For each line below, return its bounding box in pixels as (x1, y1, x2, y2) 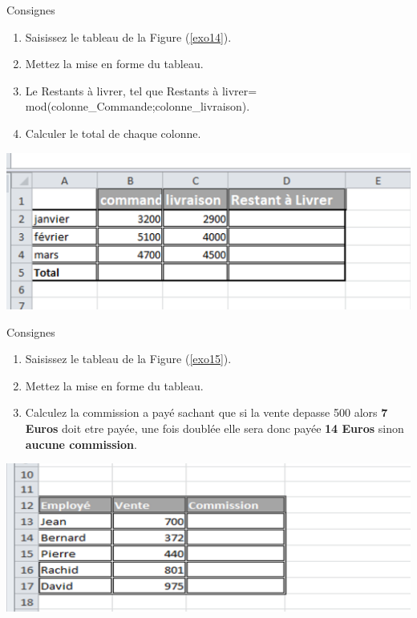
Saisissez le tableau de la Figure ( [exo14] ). (25, 28, 232, 45)
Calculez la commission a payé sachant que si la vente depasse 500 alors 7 (25, 404, 388, 421)
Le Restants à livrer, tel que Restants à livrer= (25, 82, 257, 99)
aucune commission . (25, 435, 137, 452)
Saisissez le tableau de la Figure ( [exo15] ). (25, 350, 232, 367)
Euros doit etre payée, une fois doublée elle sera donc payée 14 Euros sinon (25, 419, 404, 436)
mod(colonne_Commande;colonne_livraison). (25, 98, 250, 115)
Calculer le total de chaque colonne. (25, 124, 201, 141)
